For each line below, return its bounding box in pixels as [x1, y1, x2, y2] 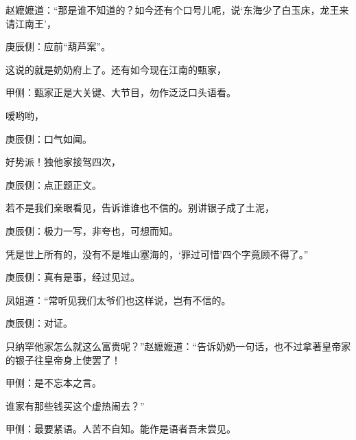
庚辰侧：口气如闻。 [5, 131, 92, 146]
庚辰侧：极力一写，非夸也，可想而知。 [5, 223, 178, 238]
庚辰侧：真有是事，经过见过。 [5, 270, 140, 284]
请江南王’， [5, 16, 56, 30]
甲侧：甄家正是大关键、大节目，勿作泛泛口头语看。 [5, 85, 236, 100]
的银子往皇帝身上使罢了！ [5, 352, 121, 367]
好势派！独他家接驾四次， [5, 154, 121, 169]
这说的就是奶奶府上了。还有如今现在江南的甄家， [5, 62, 226, 76]
